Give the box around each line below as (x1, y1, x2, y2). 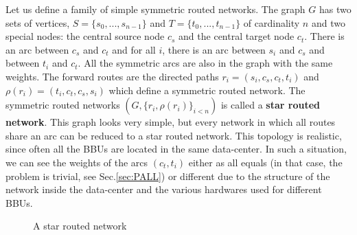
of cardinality (243, 15, 300, 30)
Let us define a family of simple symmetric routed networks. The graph (5, 2, 306, 16)
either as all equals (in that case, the (188, 155, 343, 169)
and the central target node (178, 29, 295, 43)
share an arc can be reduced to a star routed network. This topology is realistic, (5, 128, 342, 142)
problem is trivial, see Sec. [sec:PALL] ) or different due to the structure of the (5, 168, 330, 183)
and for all (112, 42, 156, 56)
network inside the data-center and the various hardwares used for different (5, 182, 322, 197)
